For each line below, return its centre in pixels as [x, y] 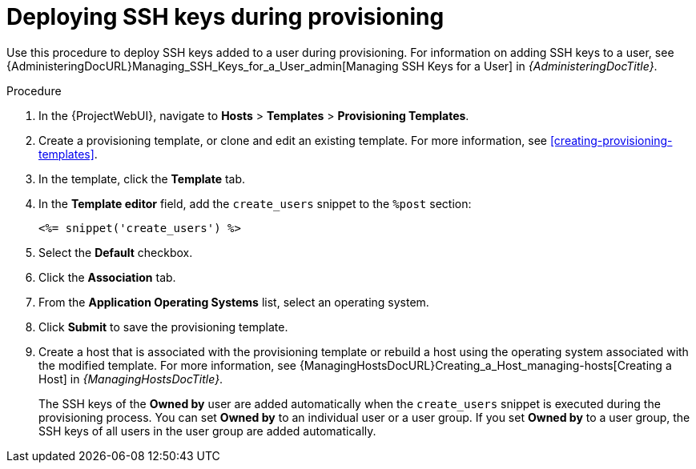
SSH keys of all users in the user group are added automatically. [207, 431]
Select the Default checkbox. [116, 252]
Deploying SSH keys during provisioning [225, 17]
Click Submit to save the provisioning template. [163, 327]
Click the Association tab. [107, 277]
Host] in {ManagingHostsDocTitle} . [131, 379]
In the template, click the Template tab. [142, 178]
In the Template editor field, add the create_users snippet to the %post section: [255, 203]
